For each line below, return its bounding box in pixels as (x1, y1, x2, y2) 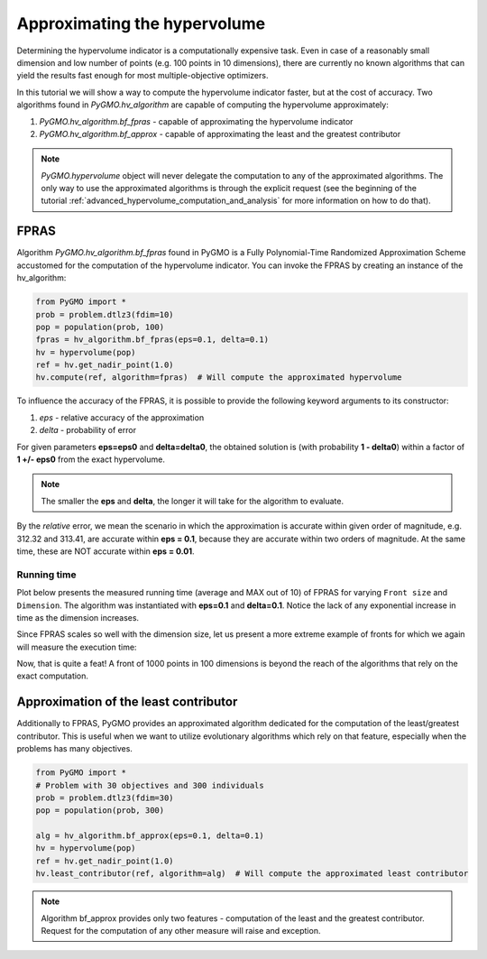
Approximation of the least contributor (16, 695, 238, 710)
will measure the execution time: (16, 641, 137, 652)
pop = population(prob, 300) (35, 806, 165, 816)
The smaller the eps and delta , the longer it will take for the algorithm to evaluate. (41, 495, 345, 506)
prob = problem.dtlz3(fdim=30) (35, 792, 175, 803)
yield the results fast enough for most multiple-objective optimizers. (16, 70, 269, 81)
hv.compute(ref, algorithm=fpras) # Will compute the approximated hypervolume (35, 373, 402, 383)
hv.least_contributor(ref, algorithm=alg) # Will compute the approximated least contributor (35, 869, 469, 879)
